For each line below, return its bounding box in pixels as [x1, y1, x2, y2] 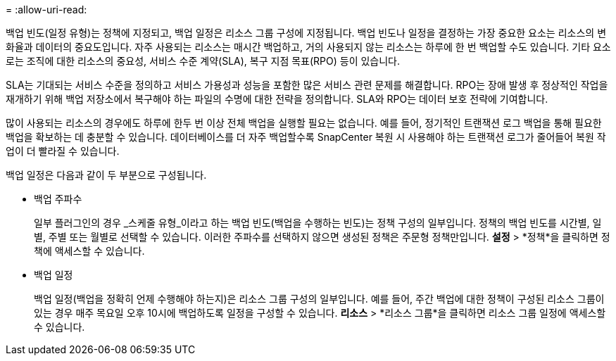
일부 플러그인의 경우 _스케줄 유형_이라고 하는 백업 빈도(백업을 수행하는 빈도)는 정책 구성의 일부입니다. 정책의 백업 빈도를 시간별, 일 [34, 217, 602, 229]
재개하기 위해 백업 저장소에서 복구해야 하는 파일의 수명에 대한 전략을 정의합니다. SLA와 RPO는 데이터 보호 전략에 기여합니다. [6, 93, 548, 105]
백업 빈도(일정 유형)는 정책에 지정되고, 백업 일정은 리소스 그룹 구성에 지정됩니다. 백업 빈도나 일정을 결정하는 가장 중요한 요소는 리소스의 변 [6, 27, 607, 39]
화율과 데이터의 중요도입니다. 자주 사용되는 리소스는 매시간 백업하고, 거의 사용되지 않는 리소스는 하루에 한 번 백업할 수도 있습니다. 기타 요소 [6, 41, 611, 53]
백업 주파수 [34, 193, 82, 205]
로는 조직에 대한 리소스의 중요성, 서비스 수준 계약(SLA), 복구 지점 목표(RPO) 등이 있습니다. [6, 55, 401, 67]
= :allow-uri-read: [6, 4, 87, 15]
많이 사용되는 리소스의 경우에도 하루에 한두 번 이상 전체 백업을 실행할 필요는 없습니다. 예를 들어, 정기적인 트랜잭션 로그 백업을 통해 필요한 [6, 117, 602, 129]
